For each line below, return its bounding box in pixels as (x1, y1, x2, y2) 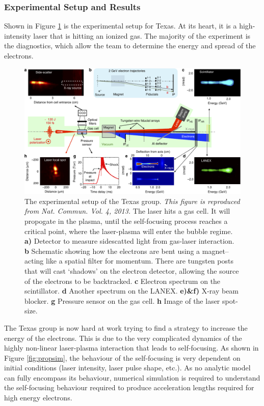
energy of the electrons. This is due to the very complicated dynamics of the (4, 332, 242, 343)
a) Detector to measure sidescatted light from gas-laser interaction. (24, 236, 234, 246)
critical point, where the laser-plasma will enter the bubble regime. (24, 225, 233, 236)
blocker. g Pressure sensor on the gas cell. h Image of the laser (24, 295, 220, 306)
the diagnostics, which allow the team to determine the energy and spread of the (4, 40, 256, 51)
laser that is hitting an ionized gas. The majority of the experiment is (33, 30, 251, 41)
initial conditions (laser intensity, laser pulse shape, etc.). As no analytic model (4, 362, 251, 373)
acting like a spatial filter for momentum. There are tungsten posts (24, 255, 233, 266)
